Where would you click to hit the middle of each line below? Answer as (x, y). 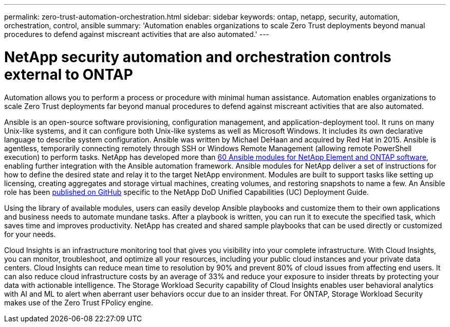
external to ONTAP (69, 74)
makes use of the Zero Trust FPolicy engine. (79, 302)
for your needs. (30, 234)
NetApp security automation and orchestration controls (198, 57)
